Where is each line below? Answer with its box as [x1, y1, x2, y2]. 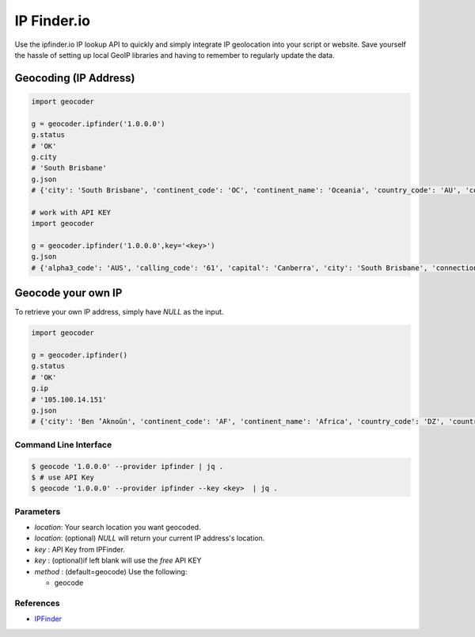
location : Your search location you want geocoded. [34, 523, 201, 532]
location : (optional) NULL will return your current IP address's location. [34, 533, 265, 543]
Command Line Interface [14, 439, 112, 450]
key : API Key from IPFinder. [34, 544, 126, 554]
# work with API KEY [31, 208, 111, 217]
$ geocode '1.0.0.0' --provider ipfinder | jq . [31, 462, 224, 471]
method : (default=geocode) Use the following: [34, 566, 188, 576]
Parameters [14, 505, 61, 517]
